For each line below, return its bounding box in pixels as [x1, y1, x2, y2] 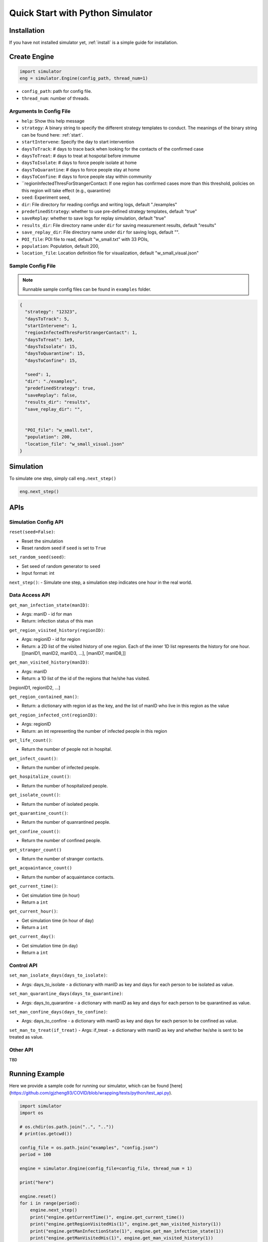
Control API [9, 962, 38, 969]
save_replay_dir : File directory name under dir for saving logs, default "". [21, 229, 180, 235]
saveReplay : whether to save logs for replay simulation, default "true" [21, 215, 166, 221]
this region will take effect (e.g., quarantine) [21, 187, 111, 193]
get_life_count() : [9, 737, 53, 743]
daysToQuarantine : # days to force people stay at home [21, 166, 140, 172]
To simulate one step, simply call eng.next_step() [9, 475, 117, 481]
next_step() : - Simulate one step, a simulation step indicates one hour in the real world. [9, 579, 193, 585]
